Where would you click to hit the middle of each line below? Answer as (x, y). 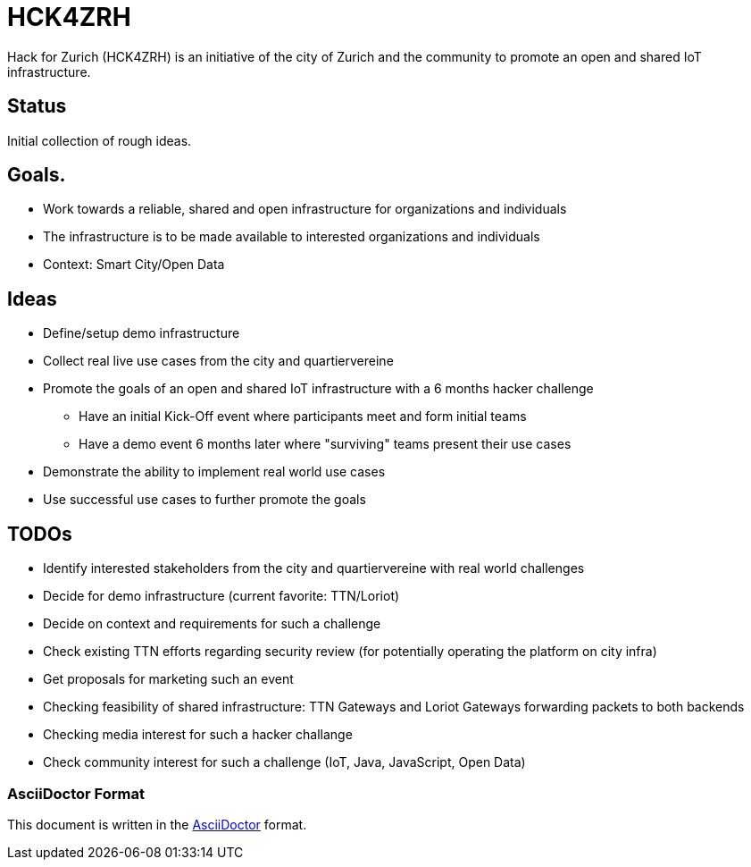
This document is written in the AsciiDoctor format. (157, 824)
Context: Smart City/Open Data (134, 265)
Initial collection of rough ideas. (100, 140)
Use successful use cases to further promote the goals (204, 500)
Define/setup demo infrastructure (142, 333)
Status (37, 106)
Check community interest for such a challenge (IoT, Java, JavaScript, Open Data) (284, 762)
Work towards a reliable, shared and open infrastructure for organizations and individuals (305, 209)
